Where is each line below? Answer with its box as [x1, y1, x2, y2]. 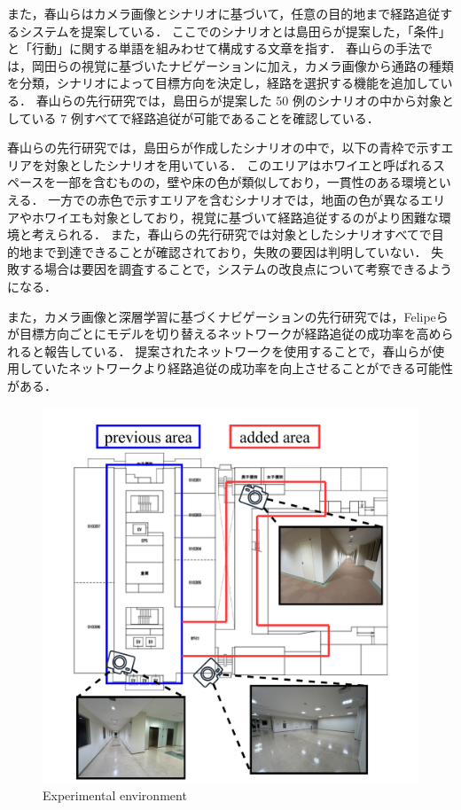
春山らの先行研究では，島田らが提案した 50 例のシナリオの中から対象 [35, 90, 441, 109]
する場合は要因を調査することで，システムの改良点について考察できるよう [19, 260, 452, 278]
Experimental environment [43, 786, 187, 805]
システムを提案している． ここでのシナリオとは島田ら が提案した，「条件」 [19, 21, 451, 40]
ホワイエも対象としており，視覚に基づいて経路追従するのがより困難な [31, 207, 439, 226]
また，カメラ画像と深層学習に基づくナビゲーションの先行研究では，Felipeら [7, 307, 449, 325]
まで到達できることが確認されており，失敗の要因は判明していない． [31, 242, 427, 261]
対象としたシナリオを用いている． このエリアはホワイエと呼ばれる [43, 155, 434, 174]
